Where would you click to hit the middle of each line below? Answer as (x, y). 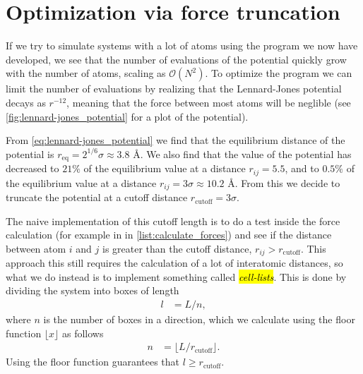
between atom (36, 248)
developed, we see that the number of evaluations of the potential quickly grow (176, 59)
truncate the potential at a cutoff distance (97, 197)
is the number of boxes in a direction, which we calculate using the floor (199, 319)
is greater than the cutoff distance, (177, 248)
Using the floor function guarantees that (93, 362)
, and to (302, 168)
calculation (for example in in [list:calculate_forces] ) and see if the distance (169, 235)
